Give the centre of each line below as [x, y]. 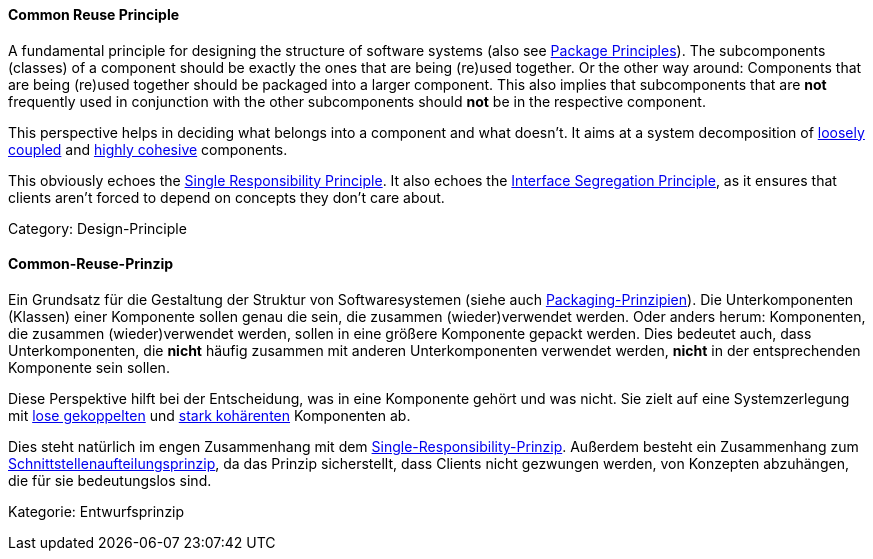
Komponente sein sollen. [89, 367]
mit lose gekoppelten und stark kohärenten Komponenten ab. [209, 415]
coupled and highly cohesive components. [148, 149]
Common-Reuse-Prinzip [91, 264]
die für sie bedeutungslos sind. [110, 480]
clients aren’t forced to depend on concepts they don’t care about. [226, 197]
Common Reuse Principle [94, 14]
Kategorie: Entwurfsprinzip [96, 511]
